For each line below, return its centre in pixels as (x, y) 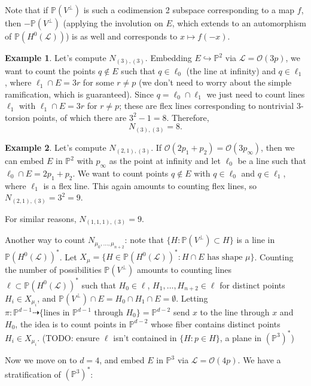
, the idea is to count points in (71, 323)
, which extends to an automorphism (239, 23)
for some (98, 82)
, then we (278, 147)
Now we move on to (41, 360)
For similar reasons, (41, 218)
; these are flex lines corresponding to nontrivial (207, 106)
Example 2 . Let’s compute (56, 147)
